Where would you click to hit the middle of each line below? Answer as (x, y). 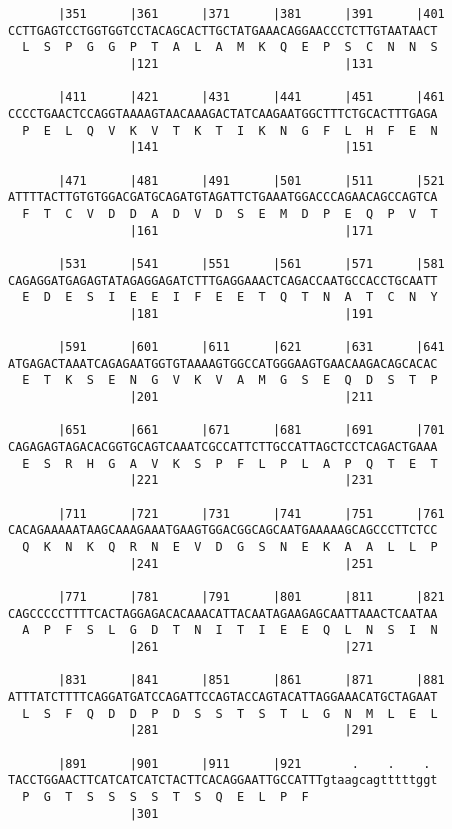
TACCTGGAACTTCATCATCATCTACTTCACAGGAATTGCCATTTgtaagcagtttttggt (223, 780)
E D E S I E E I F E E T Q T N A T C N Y (230, 297)
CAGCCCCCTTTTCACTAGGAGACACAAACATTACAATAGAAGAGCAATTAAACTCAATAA (223, 613)
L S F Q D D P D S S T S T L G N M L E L (230, 713)
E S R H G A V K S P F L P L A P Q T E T (230, 463)
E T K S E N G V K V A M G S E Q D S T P (230, 380)
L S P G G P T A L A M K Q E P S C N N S (230, 47)
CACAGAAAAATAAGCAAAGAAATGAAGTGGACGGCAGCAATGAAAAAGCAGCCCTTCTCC (223, 530)
